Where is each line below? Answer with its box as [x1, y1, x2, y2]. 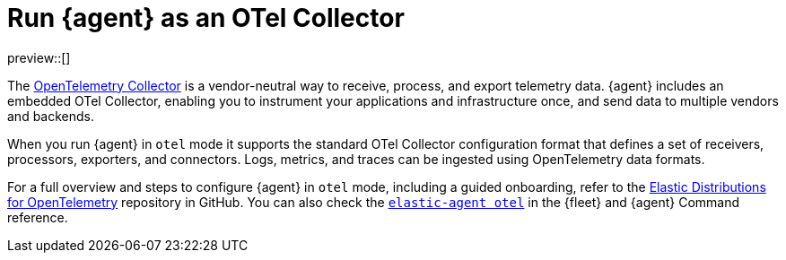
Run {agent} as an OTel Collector [7, 3, 405, 33]
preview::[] [7, 49, 71, 65]
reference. [7, 209, 68, 225]
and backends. [7, 108, 95, 124]
